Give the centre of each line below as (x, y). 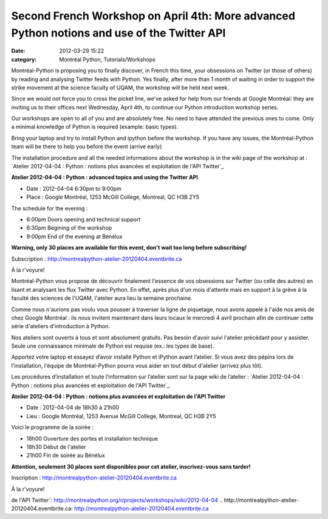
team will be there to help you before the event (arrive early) (87, 146)
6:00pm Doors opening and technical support (84, 219)
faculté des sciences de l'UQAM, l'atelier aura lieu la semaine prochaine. (102, 298)
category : (24, 59)
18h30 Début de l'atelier (56, 447)
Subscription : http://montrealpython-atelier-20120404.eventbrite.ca (97, 259)
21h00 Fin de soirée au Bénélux (66, 455)
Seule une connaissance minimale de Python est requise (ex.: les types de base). (113, 346)
